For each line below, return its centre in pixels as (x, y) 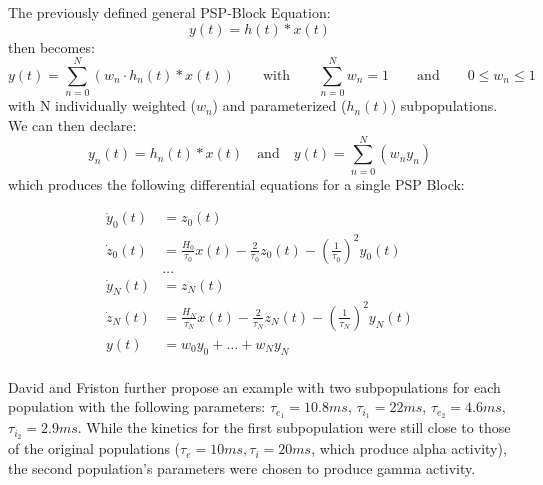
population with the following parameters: (137, 406)
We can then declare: (72, 124)
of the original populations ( (94, 448)
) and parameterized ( (279, 105)
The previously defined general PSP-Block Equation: (169, 12)
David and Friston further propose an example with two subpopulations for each (254, 386)
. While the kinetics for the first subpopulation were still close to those (294, 427)
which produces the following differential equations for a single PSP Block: (236, 183)
